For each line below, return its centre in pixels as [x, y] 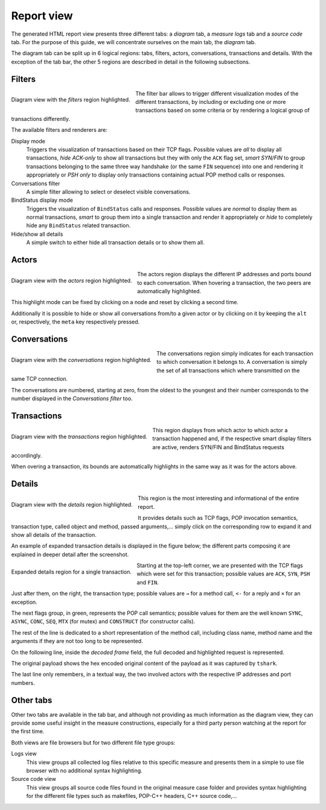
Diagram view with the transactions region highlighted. [79, 436]
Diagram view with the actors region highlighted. [72, 280]
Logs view [24, 754]
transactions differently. [41, 118]
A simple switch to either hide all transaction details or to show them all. [115, 242]
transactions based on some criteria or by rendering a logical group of [222, 110]
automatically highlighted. [169, 291]
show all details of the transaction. [54, 534]
